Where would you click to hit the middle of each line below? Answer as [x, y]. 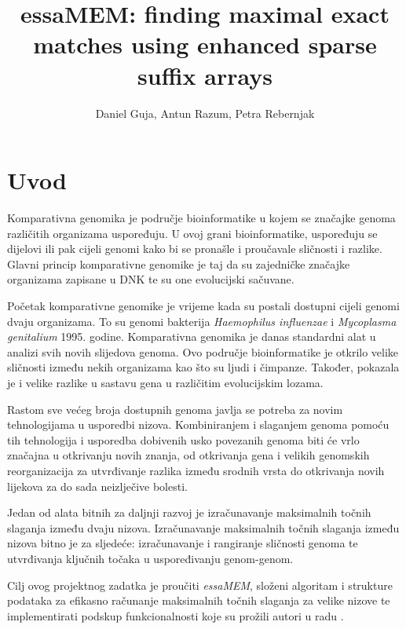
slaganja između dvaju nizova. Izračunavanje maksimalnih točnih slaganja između [203, 527]
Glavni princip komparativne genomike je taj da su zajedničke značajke [179, 263]
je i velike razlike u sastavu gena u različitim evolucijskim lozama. [165, 382]
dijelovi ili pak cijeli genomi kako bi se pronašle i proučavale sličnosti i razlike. [195, 249]
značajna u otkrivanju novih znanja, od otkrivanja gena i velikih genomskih [188, 455]
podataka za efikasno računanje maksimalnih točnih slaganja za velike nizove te [199, 600]
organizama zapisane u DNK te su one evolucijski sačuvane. [151, 279]
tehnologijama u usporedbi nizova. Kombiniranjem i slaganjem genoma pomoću [198, 424]
